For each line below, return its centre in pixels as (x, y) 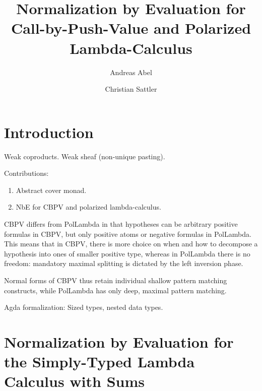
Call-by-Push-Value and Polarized (131, 28)
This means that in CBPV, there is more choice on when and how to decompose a (131, 244)
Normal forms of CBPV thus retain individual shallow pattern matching (116, 280)
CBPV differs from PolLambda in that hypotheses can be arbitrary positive (121, 224)
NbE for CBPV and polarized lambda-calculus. (88, 207)
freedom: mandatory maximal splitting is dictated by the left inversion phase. (124, 263)
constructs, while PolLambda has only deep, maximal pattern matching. (115, 290)
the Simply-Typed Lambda (100, 362)
